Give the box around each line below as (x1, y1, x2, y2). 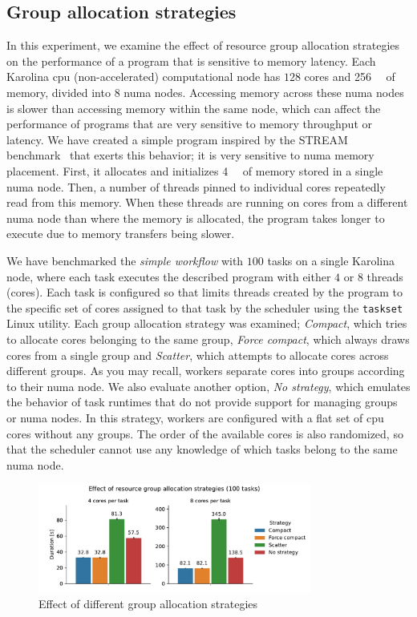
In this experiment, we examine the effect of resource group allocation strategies (6, 37, 400, 54)
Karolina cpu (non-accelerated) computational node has (6, 68, 281, 85)
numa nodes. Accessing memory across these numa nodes (123, 83, 404, 100)
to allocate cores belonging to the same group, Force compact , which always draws (6, 330, 410, 347)
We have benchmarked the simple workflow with (6, 252, 244, 268)
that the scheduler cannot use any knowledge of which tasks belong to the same (6, 441, 398, 458)
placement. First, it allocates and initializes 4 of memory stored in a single (6, 162, 383, 179)
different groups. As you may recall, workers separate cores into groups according (6, 362, 405, 379)
